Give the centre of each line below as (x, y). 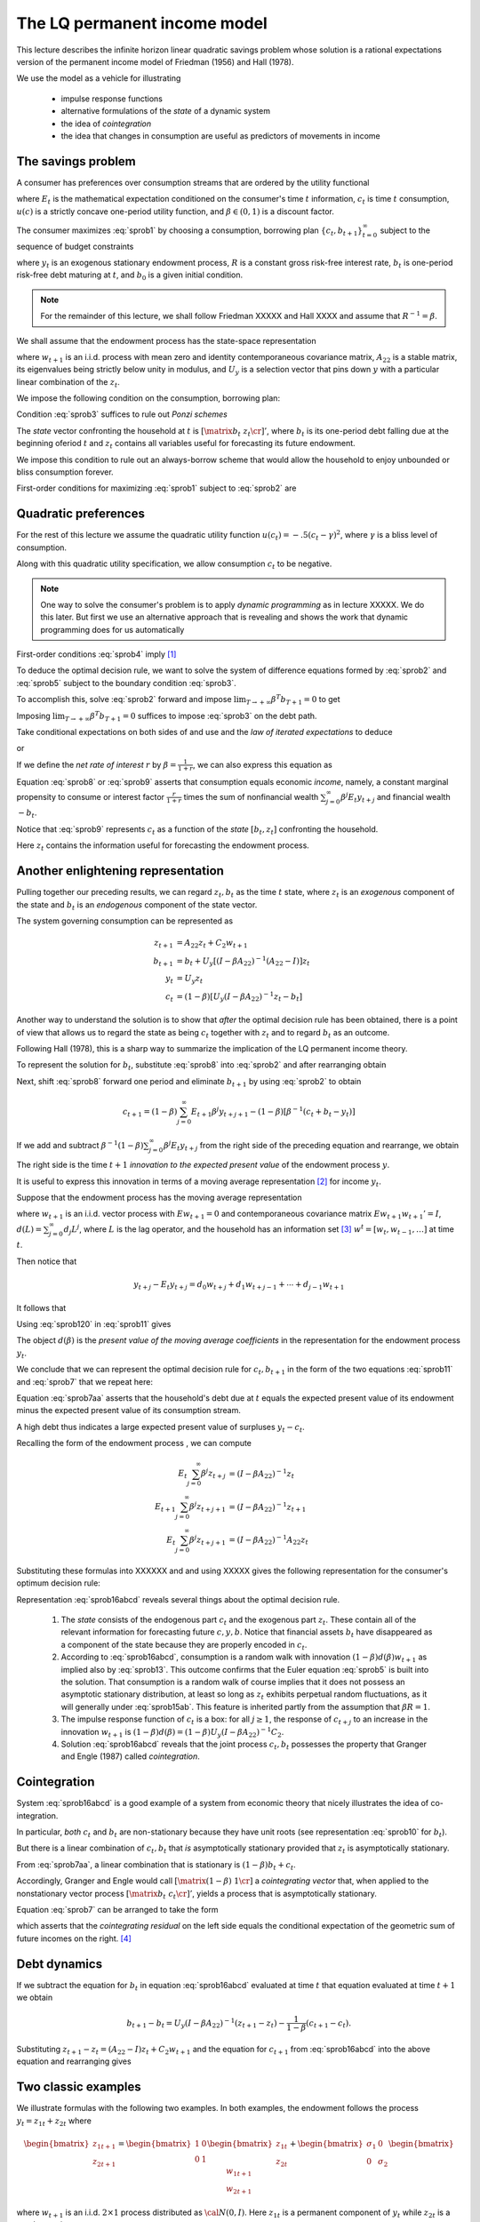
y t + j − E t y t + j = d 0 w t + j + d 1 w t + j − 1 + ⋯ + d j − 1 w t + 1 (239, 1286)
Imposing (33, 715)
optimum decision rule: (59, 1583)
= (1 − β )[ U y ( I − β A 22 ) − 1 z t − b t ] (239, 997)
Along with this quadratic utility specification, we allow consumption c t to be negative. (174, 564)
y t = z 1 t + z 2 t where (54, 2122)
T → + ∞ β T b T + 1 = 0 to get (293, 700)
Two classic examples (79, 2087)
